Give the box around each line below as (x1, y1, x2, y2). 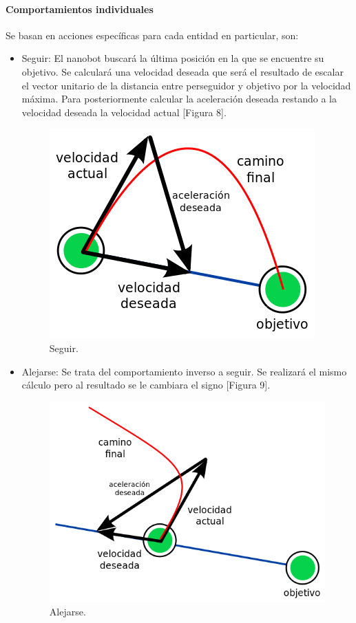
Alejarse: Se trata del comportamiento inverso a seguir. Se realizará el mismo (21, 364, 347, 378)
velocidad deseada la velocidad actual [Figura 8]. (21, 105, 227, 119)
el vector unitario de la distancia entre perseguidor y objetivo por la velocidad (21, 78, 351, 92)
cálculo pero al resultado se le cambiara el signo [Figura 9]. (21, 378, 271, 392)
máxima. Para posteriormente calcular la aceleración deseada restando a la (21, 91, 337, 106)
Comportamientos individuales (6, 1, 154, 16)
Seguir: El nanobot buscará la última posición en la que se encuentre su (21, 51, 324, 65)
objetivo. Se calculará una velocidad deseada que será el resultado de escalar (21, 64, 344, 78)
